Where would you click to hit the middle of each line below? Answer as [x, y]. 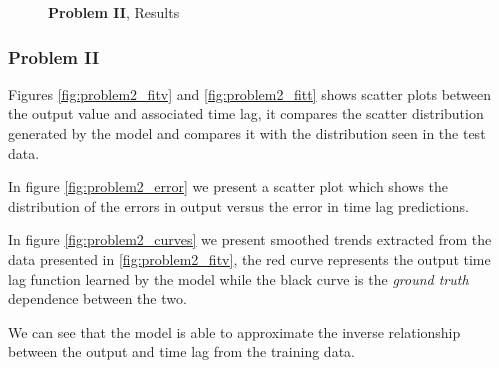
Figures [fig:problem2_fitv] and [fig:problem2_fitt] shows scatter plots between [250, 93]
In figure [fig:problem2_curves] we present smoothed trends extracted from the [250, 239]
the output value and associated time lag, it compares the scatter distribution [246, 113]
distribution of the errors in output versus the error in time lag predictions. [238, 205]
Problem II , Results [114, 12]
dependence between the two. [97, 298]
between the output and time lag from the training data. [181, 351]
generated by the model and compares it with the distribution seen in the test [247, 133]
